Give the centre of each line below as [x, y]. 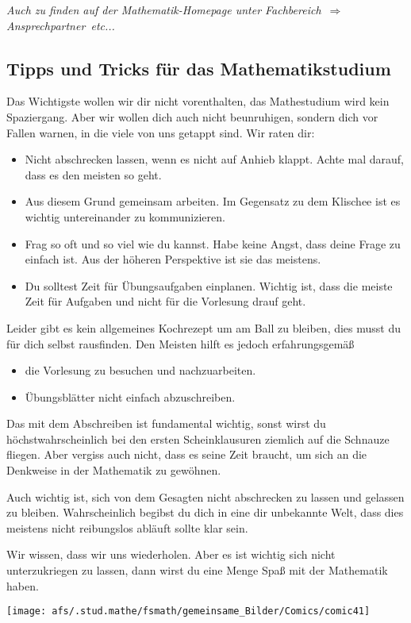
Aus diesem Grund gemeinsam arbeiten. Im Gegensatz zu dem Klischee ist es [213, 201]
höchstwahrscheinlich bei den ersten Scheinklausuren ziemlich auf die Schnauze [198, 438]
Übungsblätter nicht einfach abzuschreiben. [130, 396]
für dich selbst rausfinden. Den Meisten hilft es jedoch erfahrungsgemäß [181, 343]
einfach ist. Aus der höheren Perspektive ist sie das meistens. [173, 259]
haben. [23, 585]
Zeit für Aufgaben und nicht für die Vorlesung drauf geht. [165, 301]
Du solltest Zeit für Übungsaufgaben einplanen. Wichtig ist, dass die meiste [209, 285]
